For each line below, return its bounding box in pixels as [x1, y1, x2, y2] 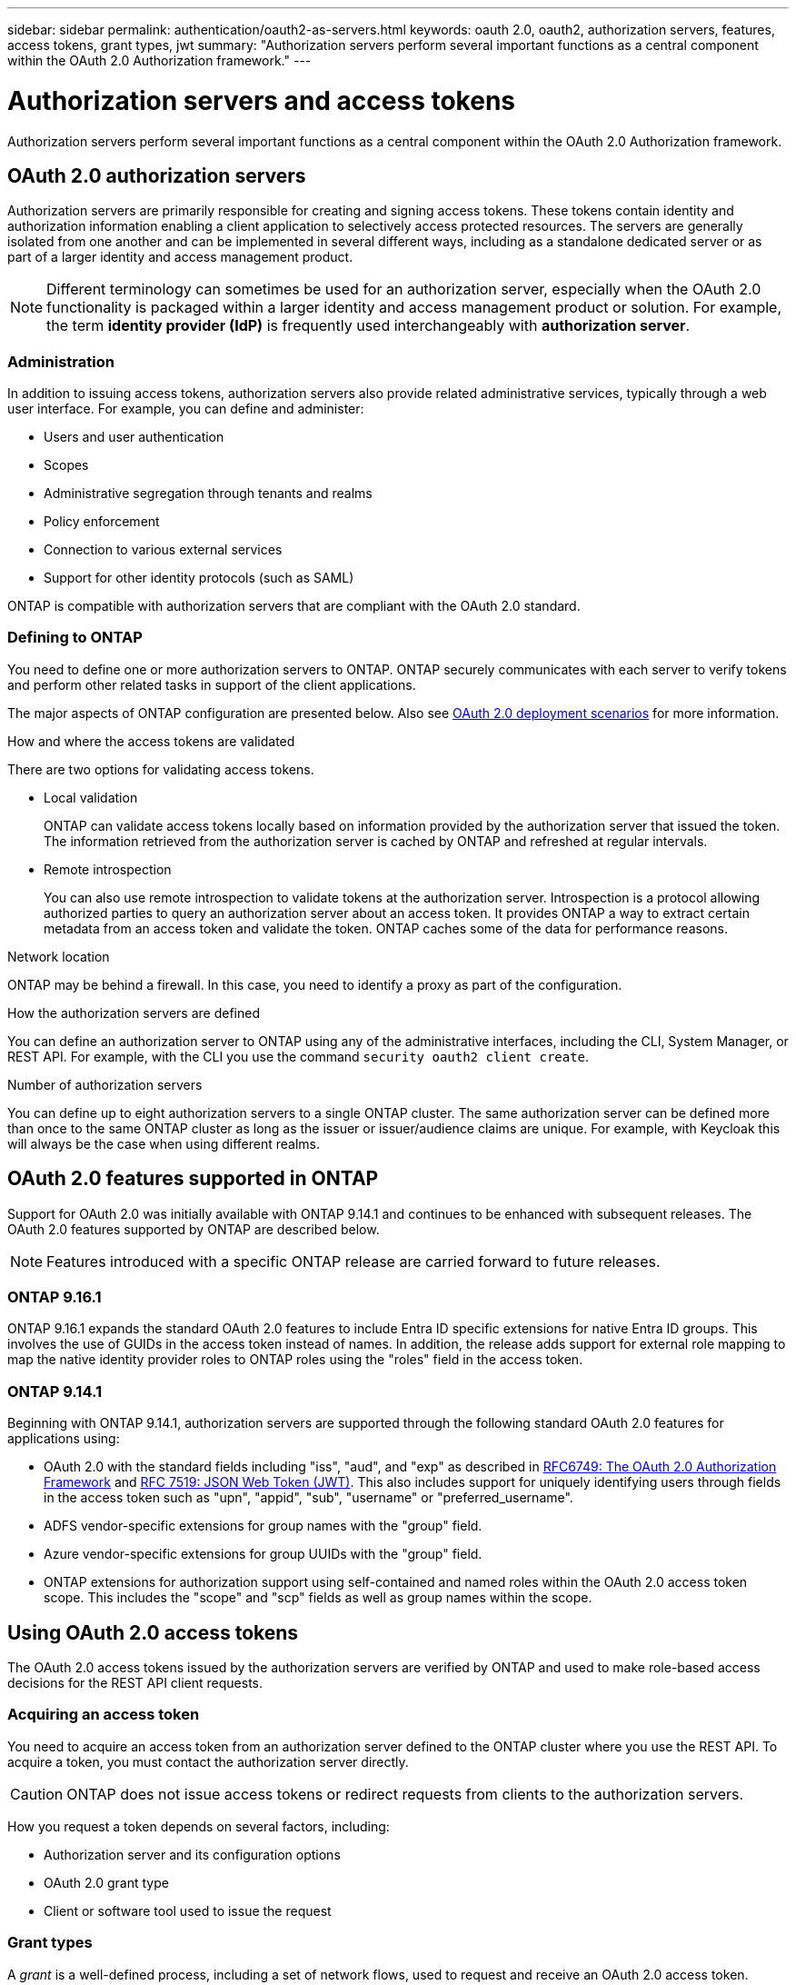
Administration [7, 352, 114, 371]
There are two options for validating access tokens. [7, 761, 314, 777]
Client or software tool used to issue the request [44, 1902, 332, 1919]
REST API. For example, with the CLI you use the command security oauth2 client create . [7, 1048, 590, 1064]
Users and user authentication [44, 429, 224, 445]
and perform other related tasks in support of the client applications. [7, 676, 416, 693]
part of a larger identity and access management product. [7, 249, 353, 265]
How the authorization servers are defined [7, 1004, 260, 1021]
